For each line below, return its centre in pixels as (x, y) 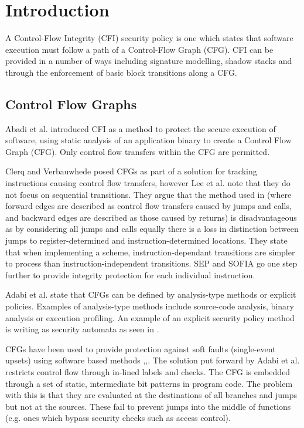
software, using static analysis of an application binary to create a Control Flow (148, 140)
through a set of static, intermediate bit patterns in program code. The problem (149, 383)
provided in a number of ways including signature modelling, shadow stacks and (149, 61)
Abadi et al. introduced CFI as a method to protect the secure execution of (141, 128)
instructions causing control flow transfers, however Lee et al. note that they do (148, 183)
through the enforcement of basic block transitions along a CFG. (121, 72)
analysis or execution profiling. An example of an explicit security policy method (150, 317)
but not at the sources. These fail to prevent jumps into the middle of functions (148, 406)
